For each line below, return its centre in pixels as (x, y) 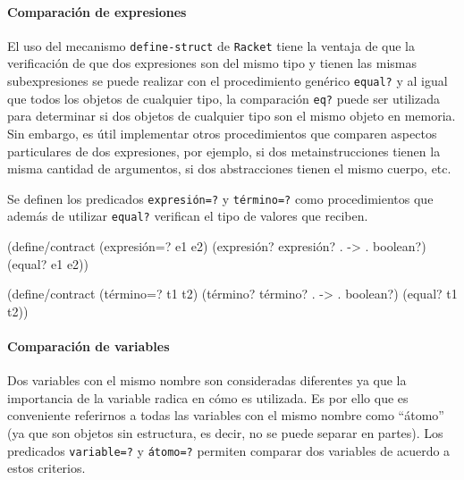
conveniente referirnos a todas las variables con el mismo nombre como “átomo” (226, 415)
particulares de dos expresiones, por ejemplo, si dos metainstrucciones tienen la (224, 151)
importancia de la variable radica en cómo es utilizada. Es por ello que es (208, 397)
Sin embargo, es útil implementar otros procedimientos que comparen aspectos (222, 133)
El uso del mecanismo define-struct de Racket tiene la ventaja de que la (211, 45)
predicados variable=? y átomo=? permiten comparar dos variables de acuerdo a (229, 450)
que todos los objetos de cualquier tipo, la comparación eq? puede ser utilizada (224, 98)
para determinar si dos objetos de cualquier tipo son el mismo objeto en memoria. (232, 116)
